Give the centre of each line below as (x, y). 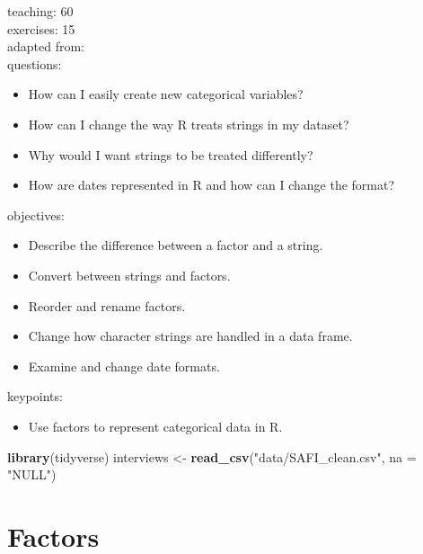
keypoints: (35, 396)
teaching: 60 (40, 11)
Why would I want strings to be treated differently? (171, 154)
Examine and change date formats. (124, 366)
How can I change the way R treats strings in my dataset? (189, 124)
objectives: (36, 214)
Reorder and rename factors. (107, 305)
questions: (35, 63)
